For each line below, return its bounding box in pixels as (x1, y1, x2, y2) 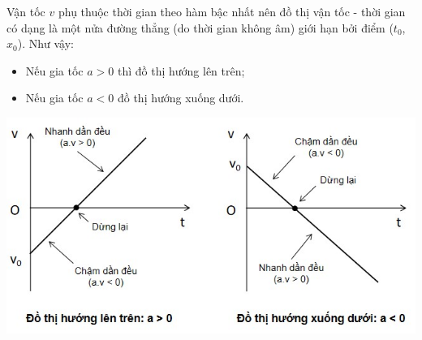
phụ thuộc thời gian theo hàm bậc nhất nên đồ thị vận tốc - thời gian (58, 3, 406, 19)
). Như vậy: (17, 35, 74, 52)
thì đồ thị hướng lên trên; (117, 62, 245, 79)
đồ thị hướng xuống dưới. (117, 89, 244, 106)
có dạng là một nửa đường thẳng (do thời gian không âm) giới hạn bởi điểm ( (6, 19, 394, 36)
